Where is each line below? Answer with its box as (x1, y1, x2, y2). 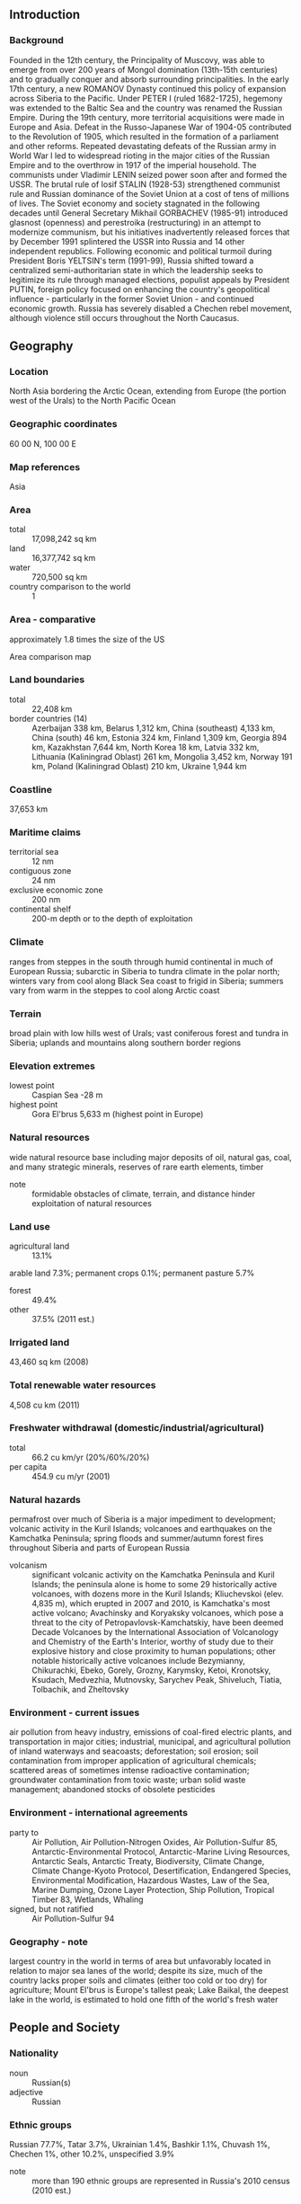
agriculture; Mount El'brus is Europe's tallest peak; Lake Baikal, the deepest (9, 1985, 289, 1995)
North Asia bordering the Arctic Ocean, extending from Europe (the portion (9, 386, 287, 396)
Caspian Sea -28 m (31, 1089, 103, 1100)
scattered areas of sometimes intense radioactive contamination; (9, 1765, 250, 1776)
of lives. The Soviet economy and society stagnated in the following (9, 198, 261, 209)
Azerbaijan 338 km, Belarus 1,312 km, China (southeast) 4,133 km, (31, 723, 276, 733)
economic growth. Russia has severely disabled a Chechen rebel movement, (9, 303, 292, 314)
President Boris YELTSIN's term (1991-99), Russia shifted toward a (9, 255, 254, 266)
